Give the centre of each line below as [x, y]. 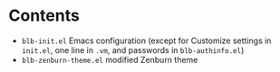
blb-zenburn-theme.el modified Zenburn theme [110, 59]
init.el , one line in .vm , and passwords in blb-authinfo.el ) [133, 49]
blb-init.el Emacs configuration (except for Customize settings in [146, 40]
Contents [44, 16]
